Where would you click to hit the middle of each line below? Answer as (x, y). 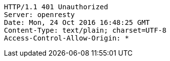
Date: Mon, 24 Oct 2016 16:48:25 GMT (77, 22)
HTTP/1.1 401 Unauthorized (56, 7)
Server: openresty (40, 15)
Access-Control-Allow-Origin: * (66, 38)
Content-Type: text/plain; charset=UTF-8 (85, 30)
